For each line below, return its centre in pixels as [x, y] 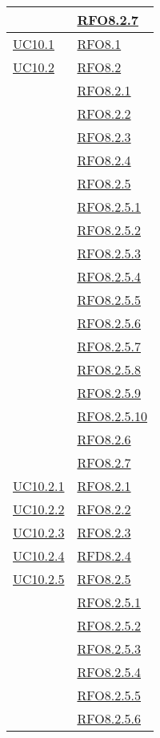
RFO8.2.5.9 [109, 393]
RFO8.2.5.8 [109, 369]
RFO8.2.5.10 [112, 416]
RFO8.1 [99, 44]
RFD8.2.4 [104, 556]
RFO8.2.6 [104, 439]
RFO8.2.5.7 [109, 346]
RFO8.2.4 [104, 160]
